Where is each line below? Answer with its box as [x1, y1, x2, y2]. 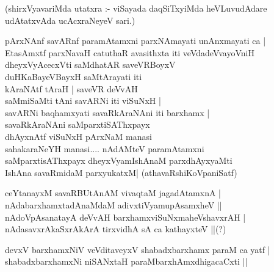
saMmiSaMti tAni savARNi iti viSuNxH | [5, 94, 161, 107]
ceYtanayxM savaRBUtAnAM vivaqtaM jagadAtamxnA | [5, 186, 221, 199]
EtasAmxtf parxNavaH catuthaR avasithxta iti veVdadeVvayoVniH [5, 46, 254, 59]
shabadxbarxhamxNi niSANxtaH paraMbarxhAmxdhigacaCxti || [5, 255, 248, 268]
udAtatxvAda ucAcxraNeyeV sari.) [5, 13, 135, 26]
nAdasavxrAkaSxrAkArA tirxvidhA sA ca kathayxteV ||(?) [5, 222, 226, 235]
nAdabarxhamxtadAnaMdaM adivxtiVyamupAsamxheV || [5, 198, 222, 211]
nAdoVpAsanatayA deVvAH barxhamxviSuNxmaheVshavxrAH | [5, 210, 246, 223]
